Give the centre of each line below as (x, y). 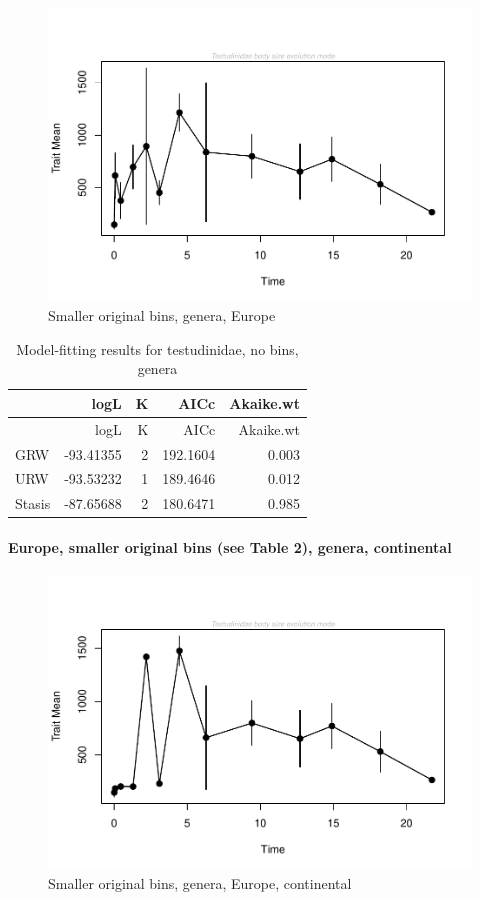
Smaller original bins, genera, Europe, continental (200, 883)
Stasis (33, 503)
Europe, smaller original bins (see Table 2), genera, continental (230, 546)
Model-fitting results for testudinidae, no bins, (157, 348)
